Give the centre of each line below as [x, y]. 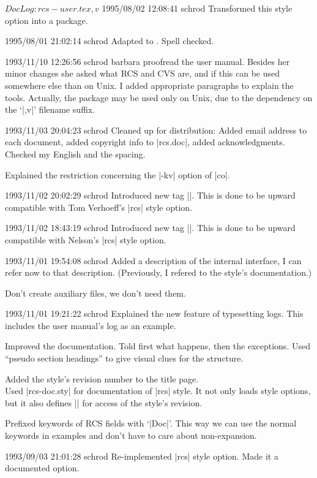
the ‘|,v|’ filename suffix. [50, 109]
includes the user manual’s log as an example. [91, 325]
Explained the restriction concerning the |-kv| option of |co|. [117, 174]
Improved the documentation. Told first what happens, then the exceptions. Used [158, 346]
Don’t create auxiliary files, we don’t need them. [95, 293]
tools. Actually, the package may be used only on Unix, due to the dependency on [159, 97]
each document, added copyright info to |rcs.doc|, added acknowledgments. [145, 142]
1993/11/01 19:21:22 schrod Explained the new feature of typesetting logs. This [154, 313]
